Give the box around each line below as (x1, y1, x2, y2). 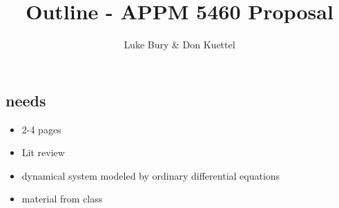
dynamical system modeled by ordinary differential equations (21, 168, 280, 182)
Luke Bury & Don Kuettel (124, 37, 235, 52)
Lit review (21, 145, 65, 160)
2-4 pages (21, 122, 61, 136)
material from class (21, 191, 103, 206)
